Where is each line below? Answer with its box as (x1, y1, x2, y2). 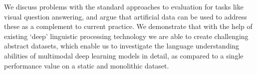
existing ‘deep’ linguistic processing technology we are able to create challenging (4, 30, 249, 41)
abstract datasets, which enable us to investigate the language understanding (4, 40, 240, 51)
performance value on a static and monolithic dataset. (4, 60, 169, 70)
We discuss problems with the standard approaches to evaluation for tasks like (4, 1, 244, 11)
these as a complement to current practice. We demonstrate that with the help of (4, 21, 253, 31)
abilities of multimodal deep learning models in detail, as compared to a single (4, 50, 244, 60)
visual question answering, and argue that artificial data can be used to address (4, 11, 247, 21)
